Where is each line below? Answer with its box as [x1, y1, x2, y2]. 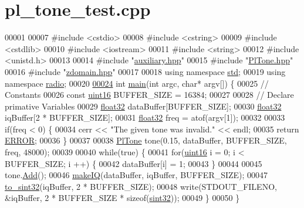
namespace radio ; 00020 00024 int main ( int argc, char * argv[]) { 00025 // [5, 77, 269, 89]
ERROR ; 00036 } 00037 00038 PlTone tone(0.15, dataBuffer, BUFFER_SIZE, [5, 134, 287, 146]
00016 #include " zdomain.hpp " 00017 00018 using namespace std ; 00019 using [5, 65, 286, 77]
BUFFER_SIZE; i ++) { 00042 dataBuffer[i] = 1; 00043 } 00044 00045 [5, 157, 262, 169]
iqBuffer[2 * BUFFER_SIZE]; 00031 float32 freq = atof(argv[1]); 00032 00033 [5, 111, 285, 124]
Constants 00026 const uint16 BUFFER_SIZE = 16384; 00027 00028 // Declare [5, 88, 294, 101]
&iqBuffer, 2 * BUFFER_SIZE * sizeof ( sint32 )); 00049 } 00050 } [5, 192, 240, 204]
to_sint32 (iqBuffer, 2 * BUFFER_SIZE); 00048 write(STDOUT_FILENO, [5, 180, 277, 192]
